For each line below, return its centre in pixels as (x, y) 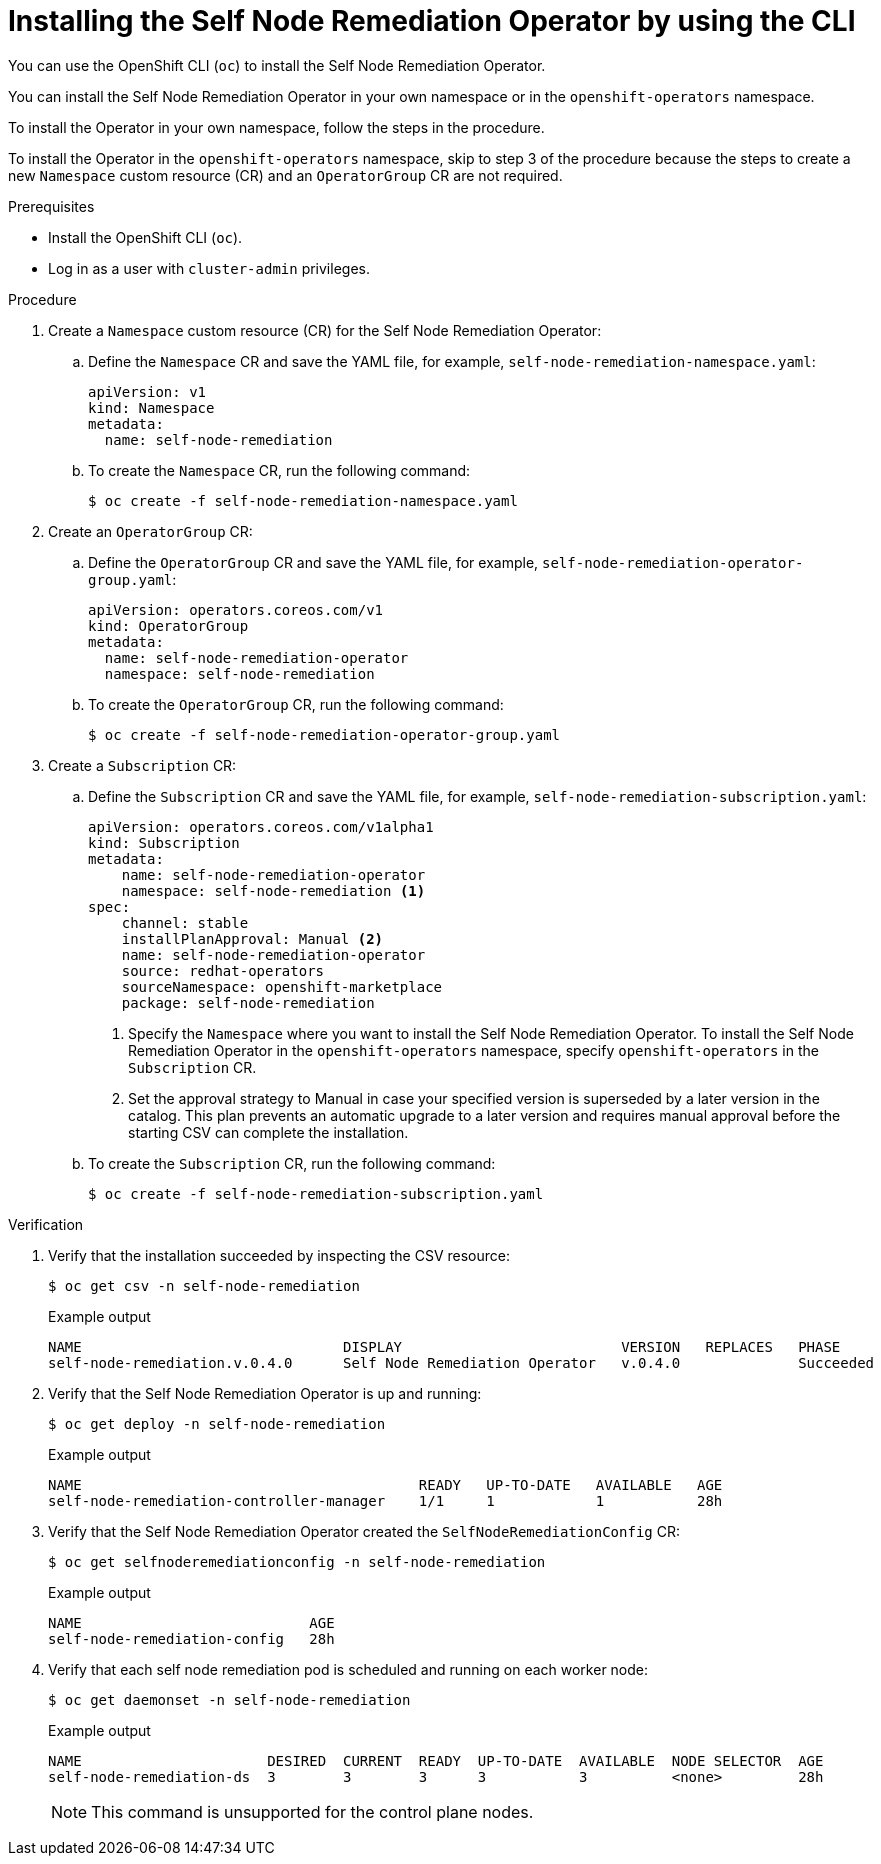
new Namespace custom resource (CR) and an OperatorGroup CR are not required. (285, 175)
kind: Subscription (164, 842)
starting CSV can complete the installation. (268, 1132)
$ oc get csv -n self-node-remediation (204, 1285)
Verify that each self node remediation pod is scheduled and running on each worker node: (348, 1669)
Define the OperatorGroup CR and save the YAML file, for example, (313, 562)
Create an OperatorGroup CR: (150, 531)
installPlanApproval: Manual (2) (252, 938)
